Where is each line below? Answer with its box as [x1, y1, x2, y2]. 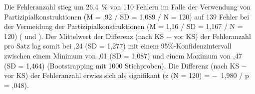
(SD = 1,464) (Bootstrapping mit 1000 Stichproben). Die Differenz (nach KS [4, 60, 240, 70]
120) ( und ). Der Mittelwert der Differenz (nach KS [4, 30, 164, 41]
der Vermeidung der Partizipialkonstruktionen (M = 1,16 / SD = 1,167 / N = [4, 21, 243, 31]
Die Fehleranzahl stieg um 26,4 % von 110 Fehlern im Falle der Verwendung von [4, 1, 251, 11]
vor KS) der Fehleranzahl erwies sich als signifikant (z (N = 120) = [4, 70, 210, 80]
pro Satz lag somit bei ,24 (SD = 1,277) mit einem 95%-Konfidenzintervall [4, 40, 232, 51]
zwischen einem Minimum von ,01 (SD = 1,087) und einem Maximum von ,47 [4, 50, 242, 60]
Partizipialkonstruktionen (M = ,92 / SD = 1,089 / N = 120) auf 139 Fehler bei [4, 11, 250, 21]
